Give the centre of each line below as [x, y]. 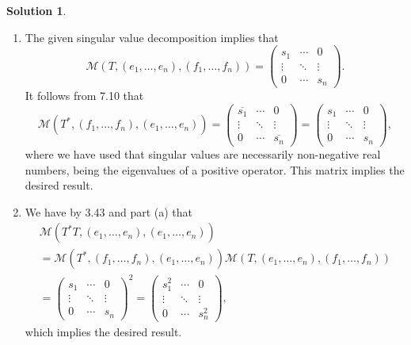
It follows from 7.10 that [84, 96]
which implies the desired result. [103, 332]
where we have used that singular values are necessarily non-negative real [203, 153]
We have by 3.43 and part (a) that [109, 211]
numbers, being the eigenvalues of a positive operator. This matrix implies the [215, 169]
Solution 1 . [36, 10]
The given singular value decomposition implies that [152, 37]
